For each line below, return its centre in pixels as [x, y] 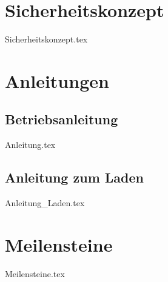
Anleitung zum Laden [74, 177]
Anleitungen [57, 80]
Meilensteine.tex [35, 273]
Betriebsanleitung [62, 119]
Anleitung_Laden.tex [45, 203]
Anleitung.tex [30, 145]
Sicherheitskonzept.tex [46, 39]
